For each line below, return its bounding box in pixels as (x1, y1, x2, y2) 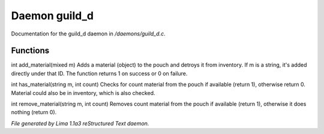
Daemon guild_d (11, 9, 94, 22)
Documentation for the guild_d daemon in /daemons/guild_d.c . (11, 30, 166, 37)
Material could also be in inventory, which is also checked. (11, 89, 155, 96)
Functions (11, 46, 50, 56)
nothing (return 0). (11, 109, 57, 116)
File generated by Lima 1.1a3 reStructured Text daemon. (11, 120, 149, 127)
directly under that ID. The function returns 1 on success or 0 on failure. (11, 70, 188, 77)
